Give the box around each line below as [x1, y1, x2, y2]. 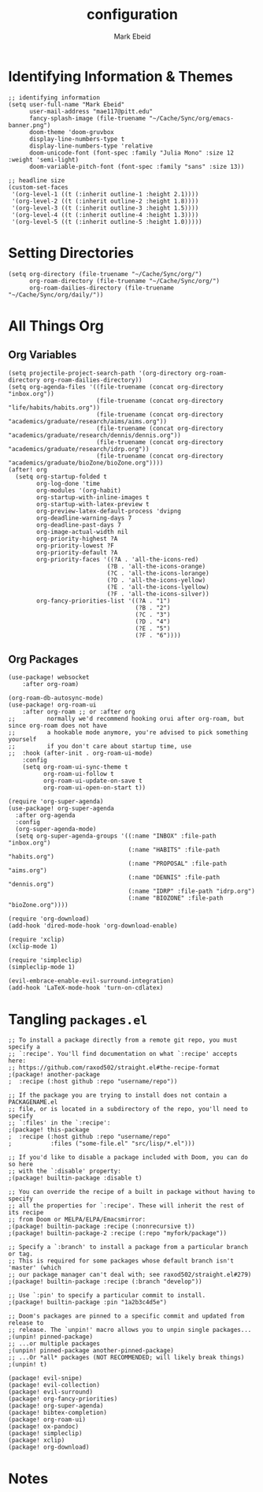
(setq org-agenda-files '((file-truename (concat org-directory [8, 382, 224, 391]
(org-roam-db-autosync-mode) [8, 694, 104, 703]
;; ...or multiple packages [8, 1340, 101, 1348]
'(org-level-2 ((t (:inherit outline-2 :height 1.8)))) [11, 197, 199, 205]
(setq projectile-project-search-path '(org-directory [8, 369, 192, 377]
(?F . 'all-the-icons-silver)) [106, 590, 210, 598]
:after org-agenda [15, 811, 76, 819]
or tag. [8, 1250, 34, 1259]
